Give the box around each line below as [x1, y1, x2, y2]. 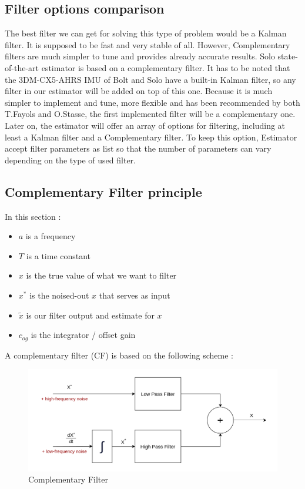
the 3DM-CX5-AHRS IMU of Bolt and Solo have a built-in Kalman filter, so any [5, 73, 296, 85]
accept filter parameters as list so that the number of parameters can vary [5, 142, 272, 155]
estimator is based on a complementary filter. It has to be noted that [41, 61, 290, 73]
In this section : [5, 210, 61, 222]
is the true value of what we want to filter [26, 269, 177, 282]
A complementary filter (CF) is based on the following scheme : [5, 349, 233, 361]
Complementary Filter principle [5, 182, 202, 200]
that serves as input [99, 289, 170, 301]
